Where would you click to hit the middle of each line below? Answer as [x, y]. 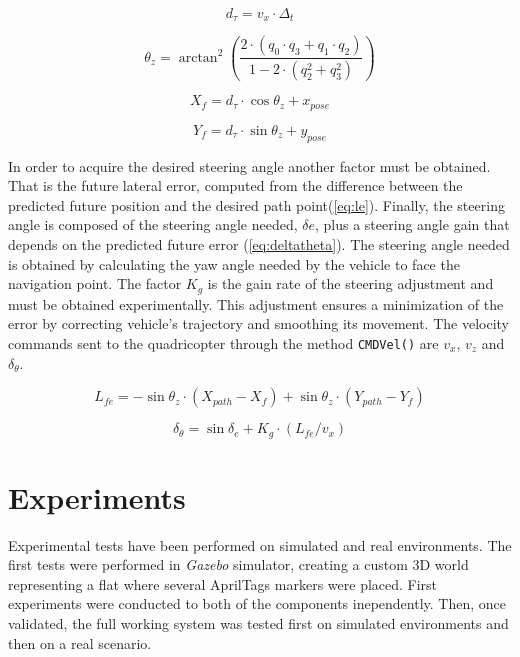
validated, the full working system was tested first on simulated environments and [258, 623]
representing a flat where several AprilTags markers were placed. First [223, 583]
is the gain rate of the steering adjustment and [350, 283]
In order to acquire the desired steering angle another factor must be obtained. [249, 165]
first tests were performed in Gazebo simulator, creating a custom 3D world [238, 564]
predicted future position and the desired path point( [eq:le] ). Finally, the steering [256, 204]
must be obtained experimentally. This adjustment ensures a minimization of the [256, 303]
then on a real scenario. [80, 642]
